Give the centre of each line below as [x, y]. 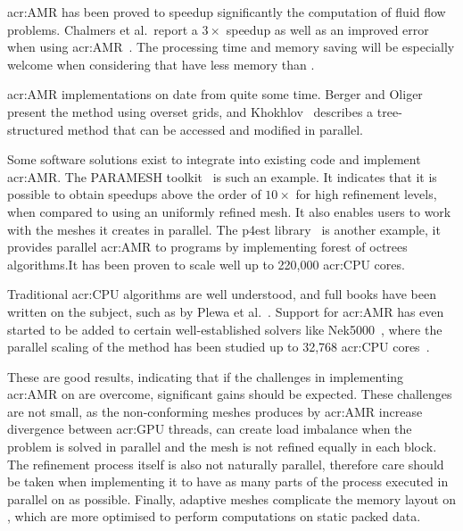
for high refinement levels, [366, 194]
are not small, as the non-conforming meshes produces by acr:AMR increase [215, 411]
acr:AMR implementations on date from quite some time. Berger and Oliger [215, 94]
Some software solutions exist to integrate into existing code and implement [214, 159]
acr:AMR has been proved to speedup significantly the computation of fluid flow [227, 12]
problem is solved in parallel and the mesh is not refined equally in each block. [222, 447]
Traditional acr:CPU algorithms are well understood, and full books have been [222, 294]
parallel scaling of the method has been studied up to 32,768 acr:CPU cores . [219, 347]
